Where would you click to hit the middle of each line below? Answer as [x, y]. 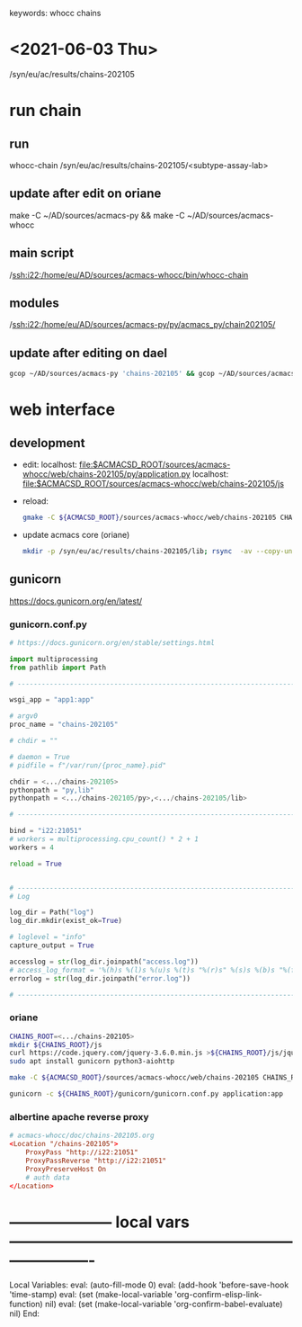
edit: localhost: [50, 465]
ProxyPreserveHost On [66, 1169]
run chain [46, 111]
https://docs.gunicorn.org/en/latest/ [76, 601]
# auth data [48, 1178]
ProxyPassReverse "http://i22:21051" [96, 1161]
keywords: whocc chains [55, 13]
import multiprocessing [54, 659]
